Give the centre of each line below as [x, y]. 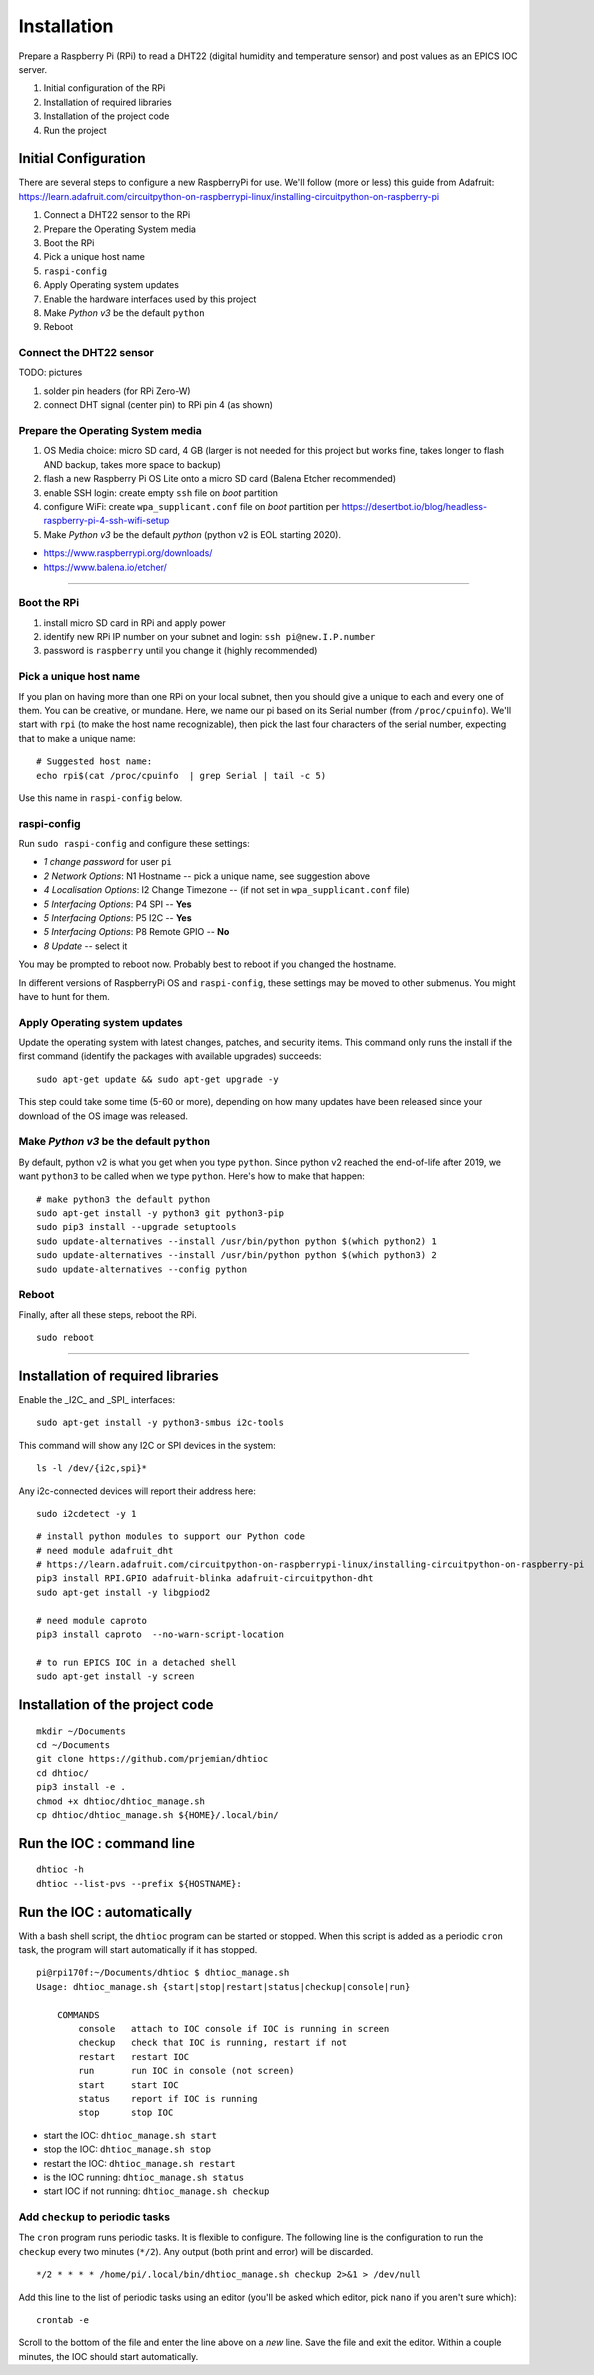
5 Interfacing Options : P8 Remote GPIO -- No [136, 932]
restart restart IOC [134, 2056]
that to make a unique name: [77, 738]
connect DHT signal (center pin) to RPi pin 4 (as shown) [158, 405]
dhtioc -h [60, 1869]
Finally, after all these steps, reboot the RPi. [107, 1314]
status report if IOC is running [168, 2098]
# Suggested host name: [94, 761]
